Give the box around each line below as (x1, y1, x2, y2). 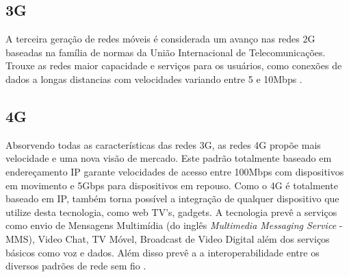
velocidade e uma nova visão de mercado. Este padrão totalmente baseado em (5, 151, 332, 165)
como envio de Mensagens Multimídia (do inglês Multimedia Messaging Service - (5, 218, 343, 232)
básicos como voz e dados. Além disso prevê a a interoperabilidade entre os (5, 245, 320, 259)
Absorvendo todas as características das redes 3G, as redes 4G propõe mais (5, 137, 321, 152)
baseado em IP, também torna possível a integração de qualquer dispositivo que (5, 191, 339, 206)
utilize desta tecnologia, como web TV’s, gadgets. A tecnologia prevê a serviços (5, 204, 337, 219)
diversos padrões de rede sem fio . (5, 258, 146, 273)
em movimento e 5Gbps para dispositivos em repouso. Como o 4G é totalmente (5, 178, 338, 192)
